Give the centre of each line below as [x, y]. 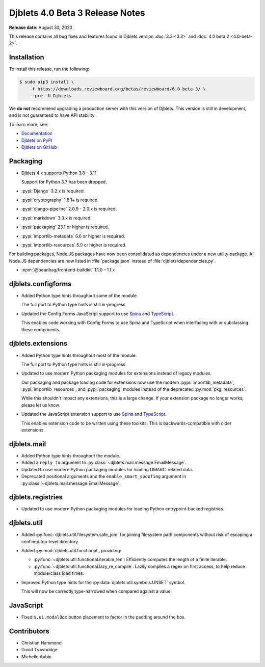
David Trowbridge [40, 650]
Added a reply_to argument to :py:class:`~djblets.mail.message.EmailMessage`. [104, 463]
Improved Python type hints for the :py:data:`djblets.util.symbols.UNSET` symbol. [103, 582]
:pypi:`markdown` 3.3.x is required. [56, 218]
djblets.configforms [40, 284]
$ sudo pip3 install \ [47, 82]
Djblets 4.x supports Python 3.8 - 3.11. [60, 173]
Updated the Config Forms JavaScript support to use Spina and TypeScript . [98, 314]
